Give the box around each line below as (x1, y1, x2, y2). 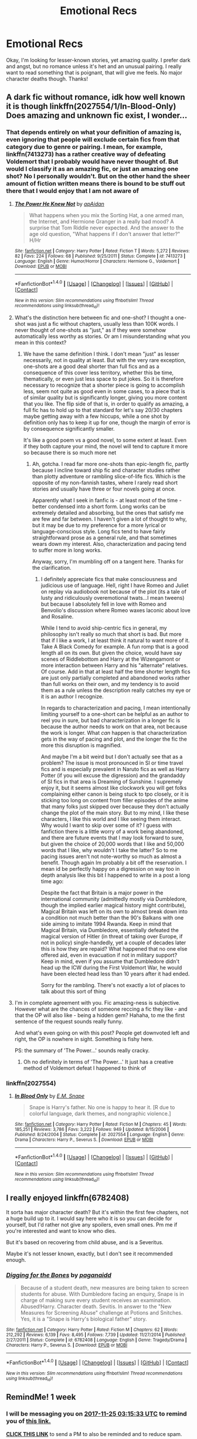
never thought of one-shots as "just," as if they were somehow (14, 326, 166, 333)
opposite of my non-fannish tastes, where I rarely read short (32, 479, 178, 486)
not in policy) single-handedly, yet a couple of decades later (40, 939, 186, 946)
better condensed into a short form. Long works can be (32, 503, 166, 510)
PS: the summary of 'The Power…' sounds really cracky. (14, 1046, 150, 1054)
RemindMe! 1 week (6, 1392, 76, 1402)
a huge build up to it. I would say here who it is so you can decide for (6, 1215, 172, 1222)
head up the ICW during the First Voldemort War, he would (40, 964, 182, 971)
